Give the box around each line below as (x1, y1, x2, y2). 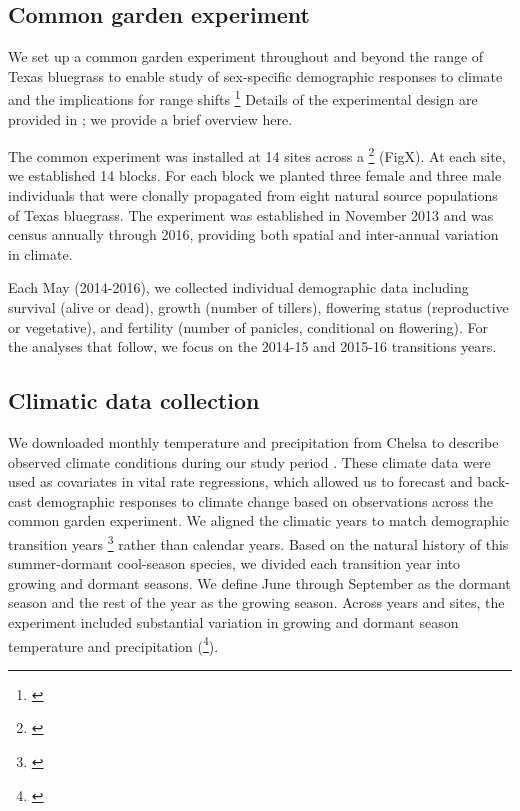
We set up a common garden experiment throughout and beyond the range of (8, 46, 484, 67)
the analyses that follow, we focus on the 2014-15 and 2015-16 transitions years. (8, 336, 497, 357)
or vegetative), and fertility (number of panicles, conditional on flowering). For (8, 316, 489, 337)
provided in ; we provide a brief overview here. (8, 108, 293, 129)
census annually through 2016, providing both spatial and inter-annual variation (8, 224, 499, 245)
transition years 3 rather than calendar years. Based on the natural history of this (8, 531, 509, 554)
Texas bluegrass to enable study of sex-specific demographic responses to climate (8, 65, 503, 86)
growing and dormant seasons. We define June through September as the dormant (8, 572, 511, 593)
